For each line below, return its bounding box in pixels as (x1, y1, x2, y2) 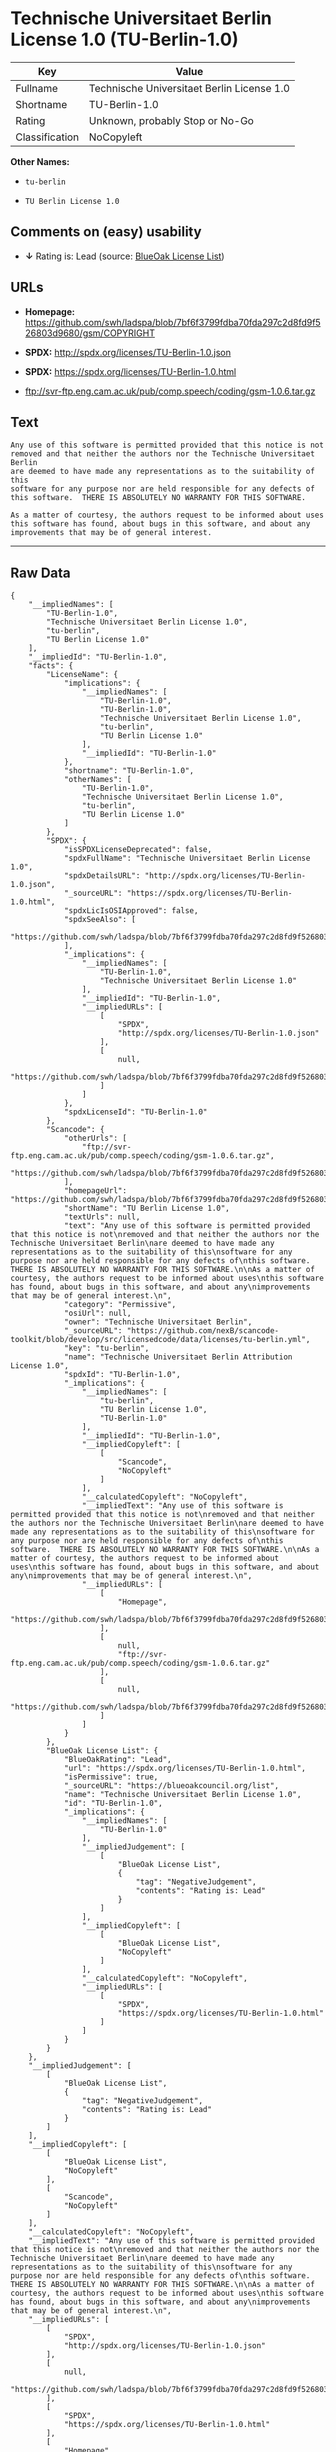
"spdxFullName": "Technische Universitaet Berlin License (63, 853, 311, 864)
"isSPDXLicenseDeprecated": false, (63, 845, 213, 855)
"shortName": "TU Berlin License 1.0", (63, 1203, 230, 1214)
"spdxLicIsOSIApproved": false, (63, 906, 199, 916)
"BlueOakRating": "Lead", (63, 1755, 172, 1765)
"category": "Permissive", (63, 1300, 177, 1310)
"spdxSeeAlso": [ (63, 915, 137, 925)
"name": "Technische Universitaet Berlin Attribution (63, 1352, 293, 1362)
